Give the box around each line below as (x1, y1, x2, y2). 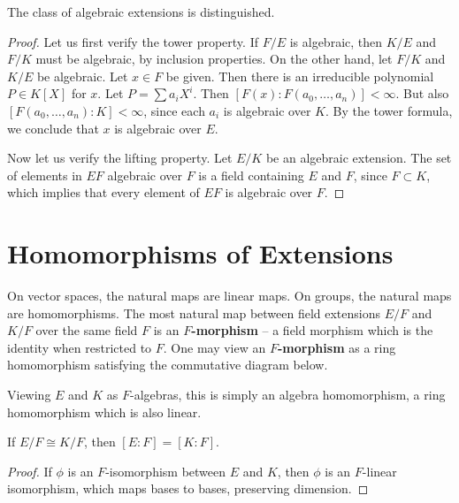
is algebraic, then (289, 32, 383, 50)
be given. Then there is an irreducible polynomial (165, 66, 434, 85)
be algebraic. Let (36, 66, 128, 85)
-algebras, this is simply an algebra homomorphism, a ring (130, 385, 446, 404)
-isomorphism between (105, 461, 226, 480)
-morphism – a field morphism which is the (191, 321, 433, 339)
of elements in (7, 165, 82, 184)
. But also (395, 84, 449, 103)
